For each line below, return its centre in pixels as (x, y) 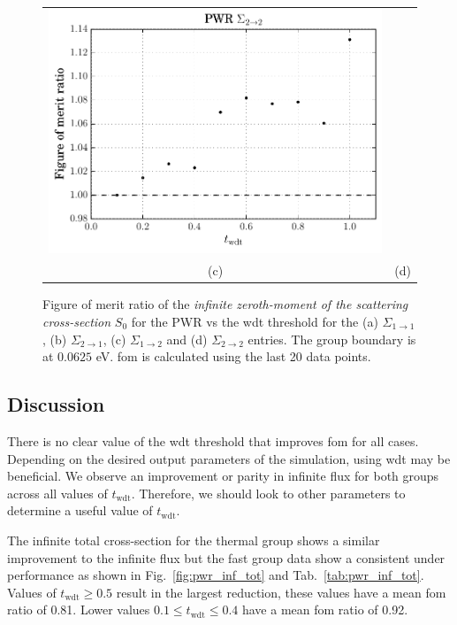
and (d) (187, 339)
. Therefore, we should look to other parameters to (268, 493)
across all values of (57, 493)
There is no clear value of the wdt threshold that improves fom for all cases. (213, 440)
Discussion (56, 404)
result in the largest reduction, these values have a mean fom (281, 592)
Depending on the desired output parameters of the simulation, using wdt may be (229, 458)
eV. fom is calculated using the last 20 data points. (233, 356)
